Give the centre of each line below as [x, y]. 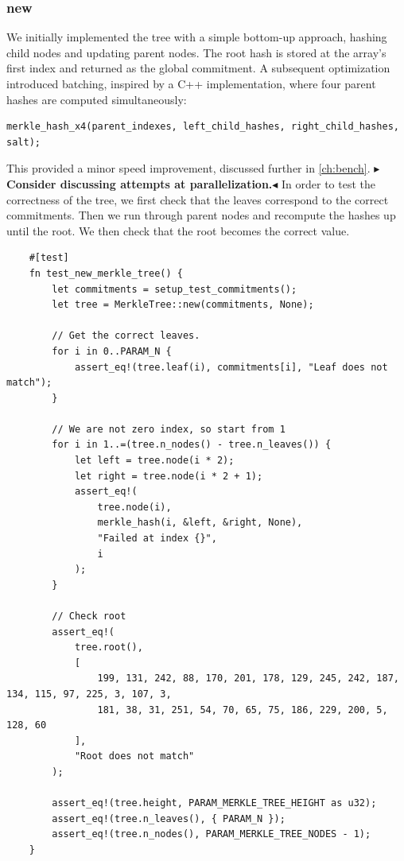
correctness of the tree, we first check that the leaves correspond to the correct [198, 199]
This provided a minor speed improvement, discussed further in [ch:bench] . [188, 168]
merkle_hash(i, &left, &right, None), [200, 523]
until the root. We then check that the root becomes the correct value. [178, 230]
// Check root [89, 616]
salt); [23, 142]
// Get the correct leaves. [126, 336]
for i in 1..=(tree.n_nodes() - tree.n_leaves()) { [192, 445]
